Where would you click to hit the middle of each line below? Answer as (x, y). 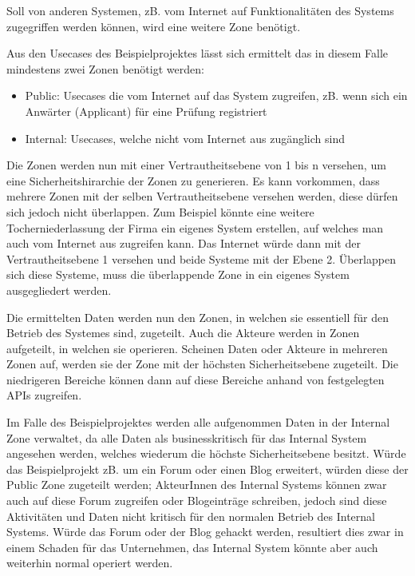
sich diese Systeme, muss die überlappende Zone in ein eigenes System (178, 274)
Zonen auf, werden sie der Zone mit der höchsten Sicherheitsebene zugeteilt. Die (202, 364)
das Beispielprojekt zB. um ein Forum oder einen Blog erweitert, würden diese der (207, 469)
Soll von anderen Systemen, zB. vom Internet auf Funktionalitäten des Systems (200, 10)
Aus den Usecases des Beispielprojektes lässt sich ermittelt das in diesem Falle (198, 53)
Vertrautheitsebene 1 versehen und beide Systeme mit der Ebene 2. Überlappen (201, 258)
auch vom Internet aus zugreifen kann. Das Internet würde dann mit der (184, 243)
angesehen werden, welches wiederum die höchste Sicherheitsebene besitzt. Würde (206, 453)
